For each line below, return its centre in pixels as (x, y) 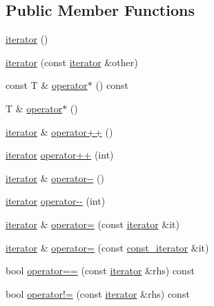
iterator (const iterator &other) (72, 62)
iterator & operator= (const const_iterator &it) (107, 247)
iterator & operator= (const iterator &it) (93, 224)
